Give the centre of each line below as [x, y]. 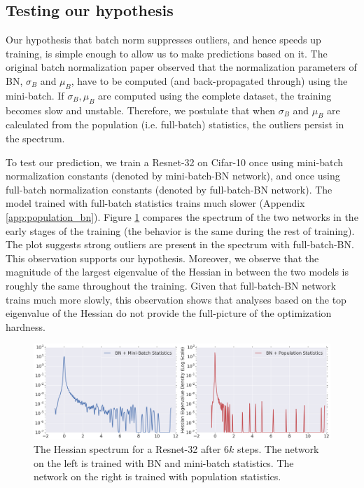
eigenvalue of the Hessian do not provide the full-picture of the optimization [169, 313]
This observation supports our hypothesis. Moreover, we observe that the [162, 258]
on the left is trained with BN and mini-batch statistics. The [164, 462]
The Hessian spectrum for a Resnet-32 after [127, 449]
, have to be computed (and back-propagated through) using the [209, 80]
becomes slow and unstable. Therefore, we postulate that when [140, 110]
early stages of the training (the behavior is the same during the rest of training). [180, 230]
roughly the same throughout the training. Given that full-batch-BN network [171, 285]
